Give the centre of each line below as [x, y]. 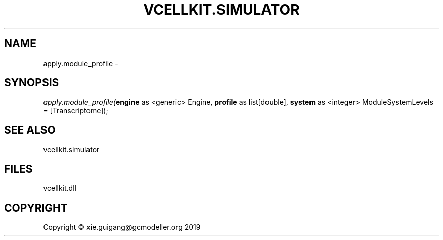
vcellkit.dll [60, 188]
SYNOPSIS [32, 83]
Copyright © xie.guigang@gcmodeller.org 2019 [122, 227]
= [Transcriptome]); [76, 111]
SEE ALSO [30, 130]
